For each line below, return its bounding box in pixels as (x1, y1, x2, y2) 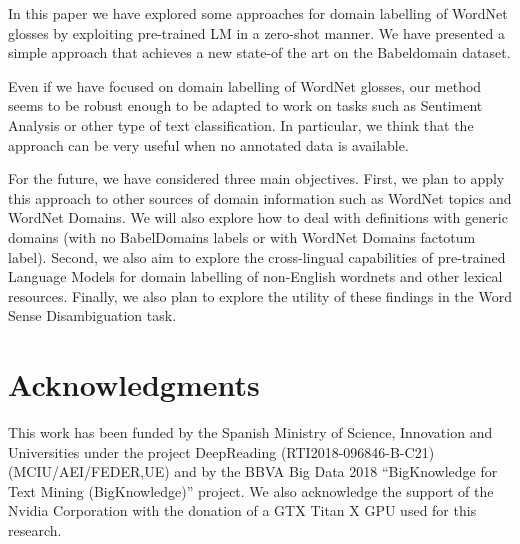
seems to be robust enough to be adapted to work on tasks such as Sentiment (8, 95, 483, 116)
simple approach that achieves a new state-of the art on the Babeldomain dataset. (8, 42, 511, 63)
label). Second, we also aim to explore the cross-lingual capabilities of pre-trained (8, 246, 506, 267)
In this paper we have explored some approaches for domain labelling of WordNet (8, 3, 508, 23)
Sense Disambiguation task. (8, 305, 177, 326)
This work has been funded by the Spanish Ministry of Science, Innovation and (8, 422, 493, 443)
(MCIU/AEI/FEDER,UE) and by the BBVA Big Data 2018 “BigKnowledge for (8, 461, 498, 482)
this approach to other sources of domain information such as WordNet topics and (8, 187, 512, 208)
